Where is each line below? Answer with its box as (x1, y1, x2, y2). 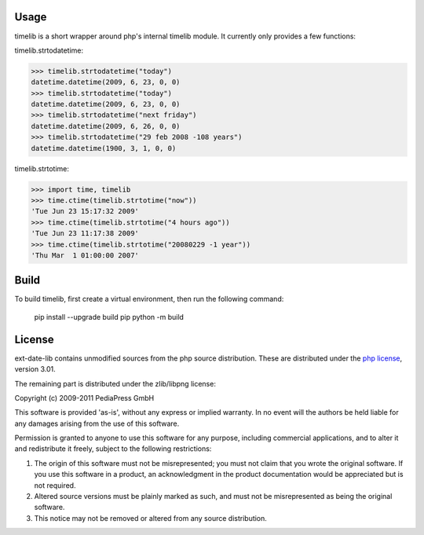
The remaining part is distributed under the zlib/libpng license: (14, 379, 216, 388)
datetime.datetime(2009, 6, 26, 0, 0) (31, 122, 181, 130)
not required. (34, 480, 76, 490)
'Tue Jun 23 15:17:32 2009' (31, 207, 139, 216)
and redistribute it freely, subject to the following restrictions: (14, 444, 212, 453)
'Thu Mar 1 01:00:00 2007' (31, 251, 139, 259)
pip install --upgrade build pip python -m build (34, 312, 185, 321)
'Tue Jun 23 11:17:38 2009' (31, 229, 139, 238)
